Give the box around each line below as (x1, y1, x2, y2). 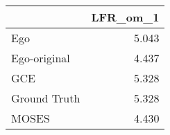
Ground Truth (11, 90, 80, 106)
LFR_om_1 (91, 9, 160, 25)
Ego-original (11, 50, 70, 66)
